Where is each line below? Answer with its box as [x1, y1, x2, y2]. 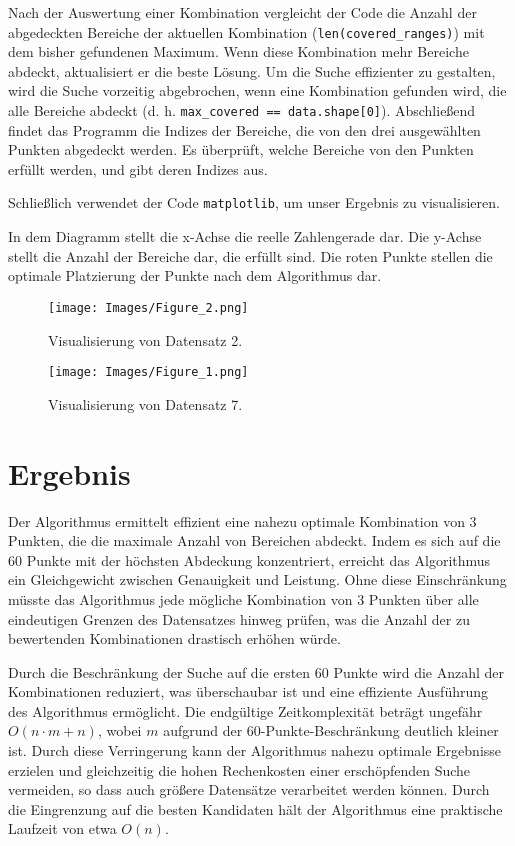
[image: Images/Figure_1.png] [48, 365, 249, 380]
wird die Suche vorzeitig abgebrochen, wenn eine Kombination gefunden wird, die [8, 80, 507, 101]
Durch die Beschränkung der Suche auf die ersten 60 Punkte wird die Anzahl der [8, 661, 505, 682]
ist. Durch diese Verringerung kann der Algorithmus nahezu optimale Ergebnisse [8, 740, 502, 761]
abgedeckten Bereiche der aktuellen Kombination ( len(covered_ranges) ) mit [8, 21, 485, 42]
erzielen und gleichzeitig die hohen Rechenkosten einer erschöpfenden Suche [8, 759, 471, 780]
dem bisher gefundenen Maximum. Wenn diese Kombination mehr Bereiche [8, 41, 469, 62]
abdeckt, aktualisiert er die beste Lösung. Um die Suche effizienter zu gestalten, [8, 60, 496, 81]
